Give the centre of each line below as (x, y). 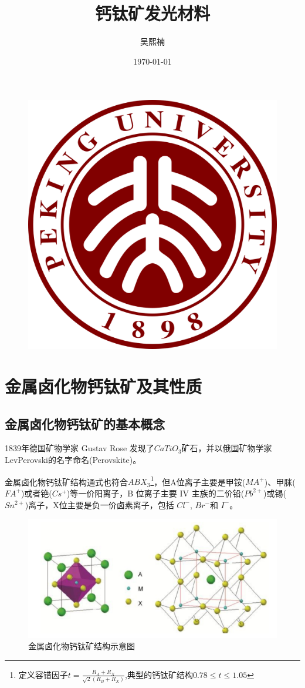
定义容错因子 (43, 674)
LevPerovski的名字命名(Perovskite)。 (73, 460)
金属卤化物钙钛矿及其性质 (104, 386)
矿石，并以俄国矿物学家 (227, 448)
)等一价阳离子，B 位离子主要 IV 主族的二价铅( (155, 493)
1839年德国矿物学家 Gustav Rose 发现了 (79, 448)
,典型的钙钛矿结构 (159, 674)
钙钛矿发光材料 (152, 13)
